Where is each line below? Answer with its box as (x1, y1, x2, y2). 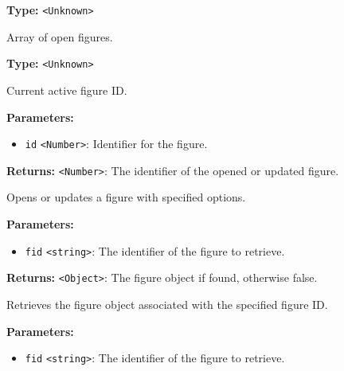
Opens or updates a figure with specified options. (6, 189, 246, 205)
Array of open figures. (6, 28, 113, 45)
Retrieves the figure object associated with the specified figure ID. (6, 295, 328, 312)
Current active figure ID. (6, 81, 127, 98)
